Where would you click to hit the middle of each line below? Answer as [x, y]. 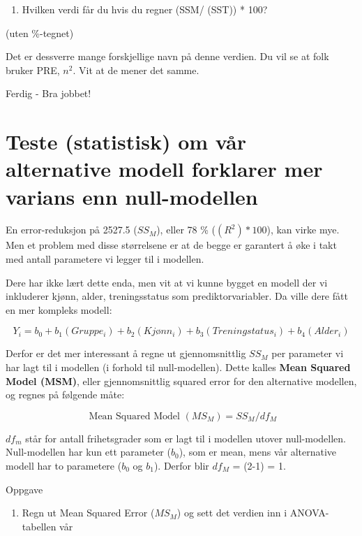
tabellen [39, 526]
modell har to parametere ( [64, 465]
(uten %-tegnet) [40, 32]
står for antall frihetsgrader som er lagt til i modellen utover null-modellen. [186, 438]
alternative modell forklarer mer [164, 169]
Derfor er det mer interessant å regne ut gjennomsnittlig [126, 353]
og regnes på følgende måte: [65, 394]
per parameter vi [308, 353]
